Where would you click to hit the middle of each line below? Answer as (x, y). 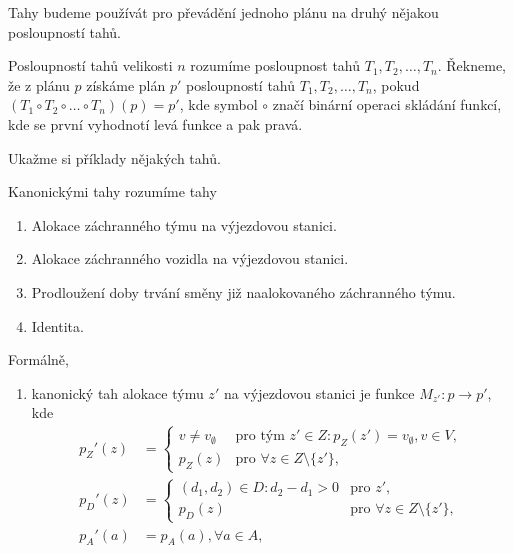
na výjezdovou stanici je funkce (319, 392)
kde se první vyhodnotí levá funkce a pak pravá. (155, 123)
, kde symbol (218, 104)
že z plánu (39, 84)
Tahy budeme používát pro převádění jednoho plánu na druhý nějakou (223, 12)
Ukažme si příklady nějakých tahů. (114, 157)
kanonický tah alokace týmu (117, 392)
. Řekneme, (471, 65)
